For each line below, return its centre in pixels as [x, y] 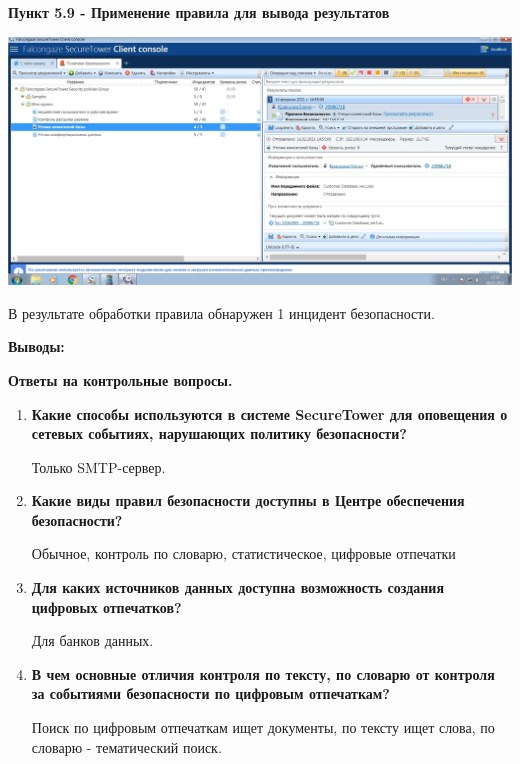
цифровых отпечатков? [106, 606]
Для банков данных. [92, 640]
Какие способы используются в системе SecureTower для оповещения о [269, 413]
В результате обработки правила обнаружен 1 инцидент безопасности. [221, 312]
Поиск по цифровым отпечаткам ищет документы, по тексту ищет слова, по [263, 727]
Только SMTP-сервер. [98, 466]
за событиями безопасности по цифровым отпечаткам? [210, 693]
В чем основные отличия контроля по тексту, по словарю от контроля [263, 673]
